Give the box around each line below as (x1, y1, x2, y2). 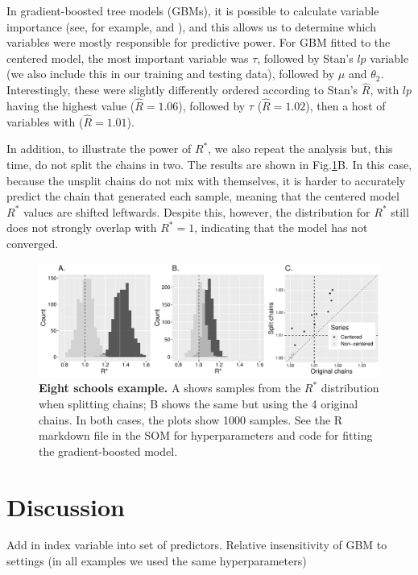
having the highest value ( (6, 97, 135, 114)
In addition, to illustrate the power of (6, 140, 192, 157)
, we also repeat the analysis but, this (208, 140, 393, 157)
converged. (6, 234, 59, 251)
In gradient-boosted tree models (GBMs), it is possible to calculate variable (6, 2, 379, 19)
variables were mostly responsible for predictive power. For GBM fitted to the (6, 34, 391, 51)
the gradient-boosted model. (39, 442, 178, 459)
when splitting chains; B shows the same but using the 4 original (39, 395, 358, 412)
